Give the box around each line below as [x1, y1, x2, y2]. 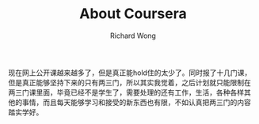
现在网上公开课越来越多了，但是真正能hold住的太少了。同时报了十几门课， [8, 68, 252, 77]
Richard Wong [109, 31, 157, 40]
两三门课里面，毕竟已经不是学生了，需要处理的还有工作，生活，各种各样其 [8, 88, 251, 97]
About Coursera [78, 5, 188, 23]
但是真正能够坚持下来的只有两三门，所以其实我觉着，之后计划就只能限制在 [8, 77, 251, 87]
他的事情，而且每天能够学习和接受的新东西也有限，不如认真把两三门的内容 [8, 97, 251, 107]
